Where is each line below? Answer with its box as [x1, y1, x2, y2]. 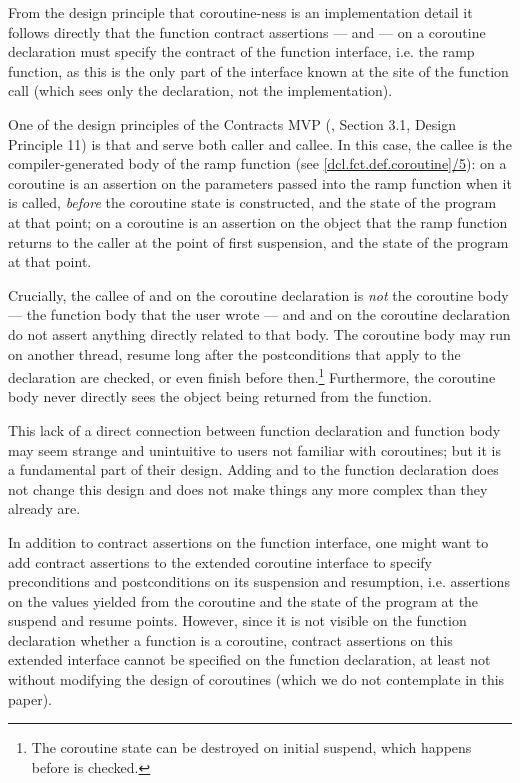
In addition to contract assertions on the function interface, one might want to [8, 531, 489, 552]
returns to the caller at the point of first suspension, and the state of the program [8, 231, 509, 252]
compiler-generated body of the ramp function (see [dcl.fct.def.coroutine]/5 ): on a [8, 153, 507, 174]
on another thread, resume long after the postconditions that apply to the [8, 343, 461, 364]
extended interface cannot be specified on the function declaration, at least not [8, 649, 491, 670]
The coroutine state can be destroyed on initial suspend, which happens [31, 737, 472, 758]
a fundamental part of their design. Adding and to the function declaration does [8, 459, 499, 480]
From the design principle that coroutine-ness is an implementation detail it [8, 2, 473, 22]
